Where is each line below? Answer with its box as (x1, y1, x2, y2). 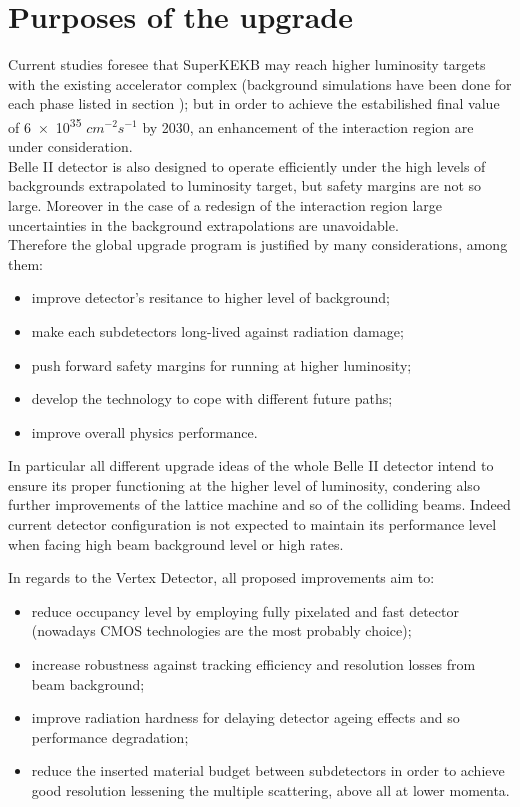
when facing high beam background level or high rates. (8, 533, 344, 554)
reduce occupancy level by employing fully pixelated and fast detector (31, 600, 459, 621)
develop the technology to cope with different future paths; (31, 388, 393, 409)
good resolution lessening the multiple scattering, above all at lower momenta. (31, 780, 510, 800)
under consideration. (8, 136, 133, 157)
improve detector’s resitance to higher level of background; (31, 287, 390, 308)
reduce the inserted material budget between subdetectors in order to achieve (31, 760, 505, 781)
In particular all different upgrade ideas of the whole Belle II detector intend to (8, 455, 494, 476)
